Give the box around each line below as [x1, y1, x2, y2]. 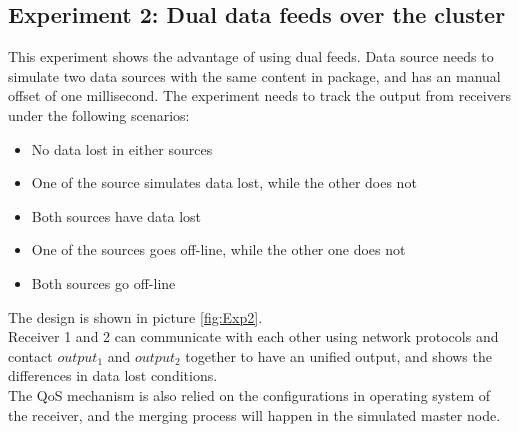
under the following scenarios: [8, 104, 190, 125]
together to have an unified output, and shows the [185, 345, 492, 366]
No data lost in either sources [31, 138, 213, 159]
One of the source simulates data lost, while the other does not [31, 172, 417, 193]
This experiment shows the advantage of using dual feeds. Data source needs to [8, 46, 494, 67]
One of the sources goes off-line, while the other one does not [31, 239, 406, 260]
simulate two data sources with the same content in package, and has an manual [8, 65, 501, 86]
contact [8, 345, 53, 366]
